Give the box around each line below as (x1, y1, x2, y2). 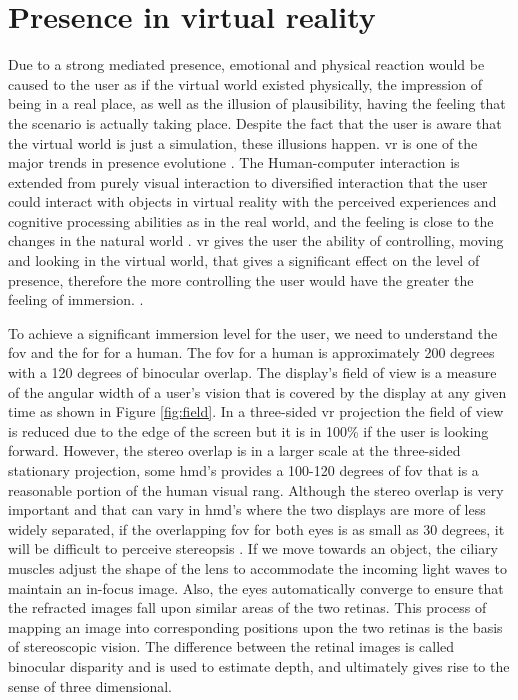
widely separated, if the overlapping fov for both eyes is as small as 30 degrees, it (8, 518, 505, 539)
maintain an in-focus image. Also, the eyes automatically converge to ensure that (8, 577, 504, 598)
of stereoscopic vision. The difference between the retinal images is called (8, 636, 455, 657)
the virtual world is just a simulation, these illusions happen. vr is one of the (8, 132, 478, 153)
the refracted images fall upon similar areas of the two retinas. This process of (8, 597, 487, 618)
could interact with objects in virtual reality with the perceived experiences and (8, 191, 497, 212)
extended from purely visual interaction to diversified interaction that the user (8, 171, 488, 192)
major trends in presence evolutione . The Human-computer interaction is (8, 152, 460, 173)
